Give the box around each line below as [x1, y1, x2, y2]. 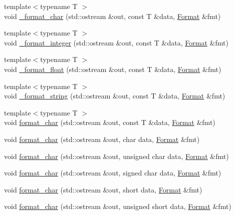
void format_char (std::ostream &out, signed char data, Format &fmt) [4, 167, 221, 178]
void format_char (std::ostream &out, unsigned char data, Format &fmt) [4, 150, 229, 161]
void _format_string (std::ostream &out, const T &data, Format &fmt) [4, 90, 225, 101]
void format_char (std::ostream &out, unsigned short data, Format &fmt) [4, 201, 231, 211]
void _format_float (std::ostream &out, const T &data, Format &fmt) [4, 63, 221, 74]
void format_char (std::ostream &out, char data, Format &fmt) [4, 133, 200, 144]
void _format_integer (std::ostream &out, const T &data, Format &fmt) [4, 37, 228, 47]
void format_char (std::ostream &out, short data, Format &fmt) [4, 184, 202, 194]
